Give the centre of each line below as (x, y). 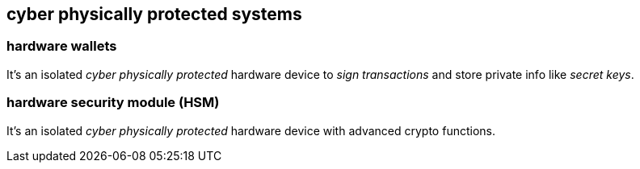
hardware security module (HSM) (113, 103)
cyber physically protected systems (154, 14)
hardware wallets (62, 46)
